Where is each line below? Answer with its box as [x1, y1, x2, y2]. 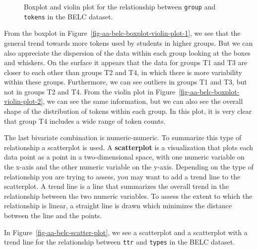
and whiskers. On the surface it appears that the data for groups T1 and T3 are [4, 57, 248, 68]
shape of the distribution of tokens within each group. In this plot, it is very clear [4, 106, 252, 116]
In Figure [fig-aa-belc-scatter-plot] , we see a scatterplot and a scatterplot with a [4, 227, 248, 237]
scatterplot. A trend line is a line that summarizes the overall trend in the [4, 181, 229, 191]
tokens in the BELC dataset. [24, 11, 113, 21]
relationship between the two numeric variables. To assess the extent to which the [4, 190, 253, 201]
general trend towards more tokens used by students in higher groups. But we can [4, 37, 253, 48]
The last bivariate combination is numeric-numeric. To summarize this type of [4, 132, 242, 143]
